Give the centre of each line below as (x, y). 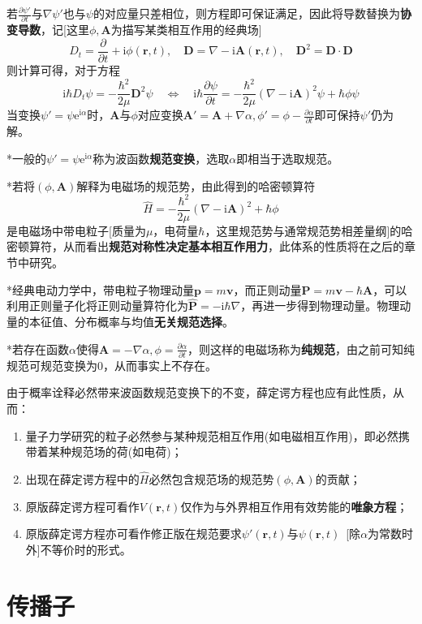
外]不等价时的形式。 (78, 549)
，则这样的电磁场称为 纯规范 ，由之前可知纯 (301, 349)
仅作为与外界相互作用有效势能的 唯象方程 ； (294, 506)
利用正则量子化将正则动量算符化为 (97, 306)
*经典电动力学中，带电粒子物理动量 (100, 289)
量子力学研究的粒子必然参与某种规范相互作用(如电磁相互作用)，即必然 (212, 435)
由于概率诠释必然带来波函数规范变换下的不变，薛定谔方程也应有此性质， (200, 392)
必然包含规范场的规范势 (211, 479)
